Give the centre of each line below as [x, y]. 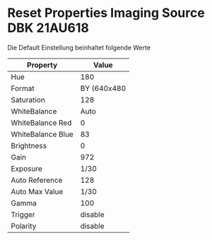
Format [23, 88]
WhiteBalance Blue [42, 134]
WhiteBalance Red [41, 123]
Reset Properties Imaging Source [106, 13]
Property [42, 65]
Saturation [28, 100]
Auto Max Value [37, 191]
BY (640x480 [103, 88]
